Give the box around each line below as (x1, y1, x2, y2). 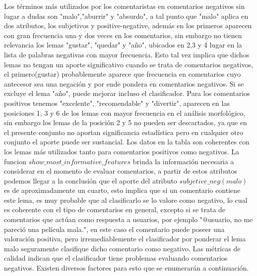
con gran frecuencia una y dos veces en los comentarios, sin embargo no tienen (4, 30, 242, 40)
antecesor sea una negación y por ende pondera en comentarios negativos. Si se (4, 78, 244, 89)
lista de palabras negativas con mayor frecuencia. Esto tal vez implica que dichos (4, 49, 250, 59)
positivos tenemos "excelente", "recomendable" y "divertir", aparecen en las (4, 97, 230, 108)
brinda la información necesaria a (132, 156, 234, 166)
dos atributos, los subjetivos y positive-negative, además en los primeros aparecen (4, 20, 252, 31)
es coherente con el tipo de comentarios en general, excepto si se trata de (4, 204, 226, 215)
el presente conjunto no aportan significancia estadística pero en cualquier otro (4, 127, 243, 137)
